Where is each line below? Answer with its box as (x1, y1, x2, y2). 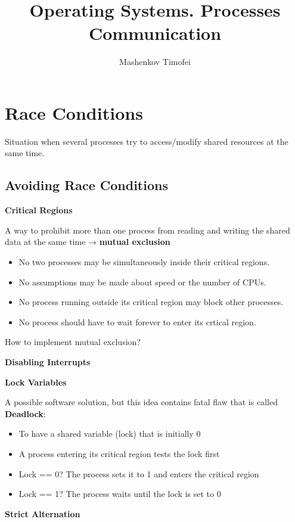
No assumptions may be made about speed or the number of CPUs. (18, 275, 266, 288)
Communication (88, 21, 222, 45)
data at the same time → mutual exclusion (5, 235, 170, 248)
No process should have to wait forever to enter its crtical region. (18, 315, 256, 328)
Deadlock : (5, 407, 46, 420)
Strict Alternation (5, 507, 80, 520)
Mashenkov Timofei (119, 55, 191, 68)
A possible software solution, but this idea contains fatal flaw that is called (5, 396, 278, 408)
